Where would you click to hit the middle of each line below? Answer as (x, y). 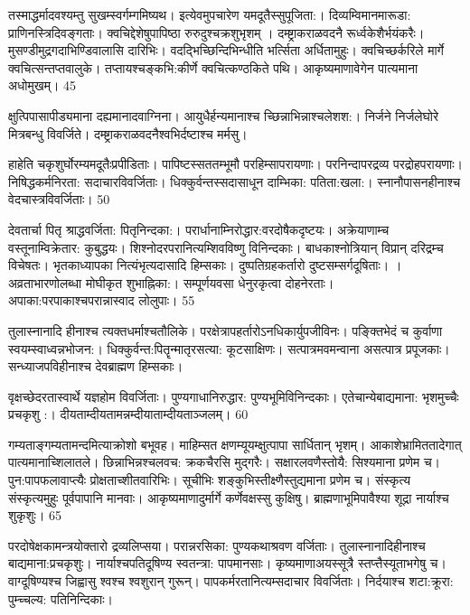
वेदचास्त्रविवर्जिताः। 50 (59, 199)
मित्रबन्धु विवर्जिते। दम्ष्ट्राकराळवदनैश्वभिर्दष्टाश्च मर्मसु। (128, 133)
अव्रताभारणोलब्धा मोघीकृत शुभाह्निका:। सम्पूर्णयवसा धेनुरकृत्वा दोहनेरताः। (171, 282)
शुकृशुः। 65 (35, 515)
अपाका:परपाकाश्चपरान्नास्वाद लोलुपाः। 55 (102, 300)
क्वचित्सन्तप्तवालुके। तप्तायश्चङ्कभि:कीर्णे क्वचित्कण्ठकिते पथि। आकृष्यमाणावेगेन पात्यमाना (213, 67)
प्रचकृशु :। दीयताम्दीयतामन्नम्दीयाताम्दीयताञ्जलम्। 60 (128, 414)
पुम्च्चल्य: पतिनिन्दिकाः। (61, 598)
